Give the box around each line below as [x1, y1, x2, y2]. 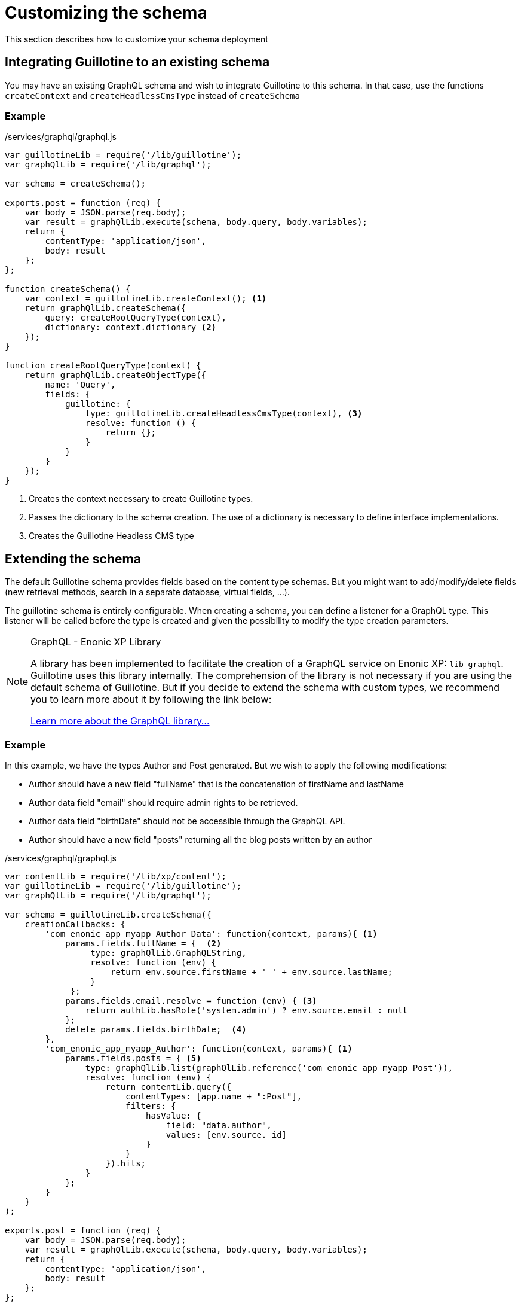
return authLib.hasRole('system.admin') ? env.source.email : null [85, 1005, 408, 1015]
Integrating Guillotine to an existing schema [5, 54, 270, 70]
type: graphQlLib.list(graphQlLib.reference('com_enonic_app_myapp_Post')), [85, 1062, 453, 1073]
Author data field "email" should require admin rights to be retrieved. [29, 797, 298, 808]
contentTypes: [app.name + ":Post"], [125, 1091, 302, 1101]
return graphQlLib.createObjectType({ [24, 370, 207, 380]
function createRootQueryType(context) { [5, 361, 201, 371]
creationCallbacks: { [24, 919, 126, 929]
